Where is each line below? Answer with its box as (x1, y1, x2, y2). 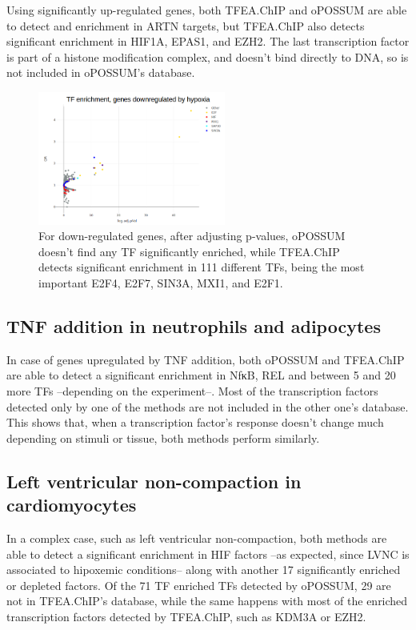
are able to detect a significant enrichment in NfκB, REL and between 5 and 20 (6, 367, 396, 383)
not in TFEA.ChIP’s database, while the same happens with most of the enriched (6, 592, 408, 609)
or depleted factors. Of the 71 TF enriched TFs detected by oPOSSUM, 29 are (6, 576, 391, 593)
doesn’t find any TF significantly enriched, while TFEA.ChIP (38, 243, 340, 259)
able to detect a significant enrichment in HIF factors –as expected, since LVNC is (6, 545, 410, 562)
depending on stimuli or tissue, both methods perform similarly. (6, 429, 320, 446)
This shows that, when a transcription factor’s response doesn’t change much (6, 414, 384, 431)
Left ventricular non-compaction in (6, 468, 302, 493)
